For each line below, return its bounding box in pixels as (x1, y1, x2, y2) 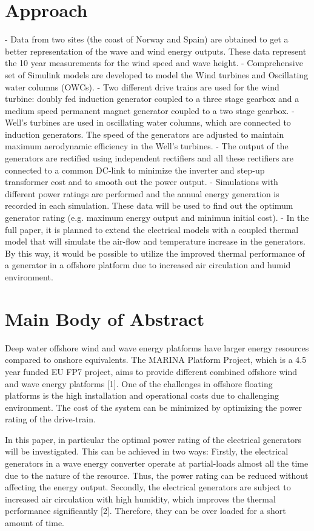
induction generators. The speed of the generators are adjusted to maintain (5, 127, 284, 140)
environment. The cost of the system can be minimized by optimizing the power (5, 401, 302, 413)
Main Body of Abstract (5, 306, 205, 331)
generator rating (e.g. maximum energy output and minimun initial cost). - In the (5, 211, 309, 224)
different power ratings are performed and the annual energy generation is (5, 187, 279, 200)
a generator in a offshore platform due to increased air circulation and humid (5, 259, 291, 271)
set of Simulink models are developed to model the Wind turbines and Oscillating (5, 68, 309, 81)
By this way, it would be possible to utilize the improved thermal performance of (5, 246, 305, 259)
